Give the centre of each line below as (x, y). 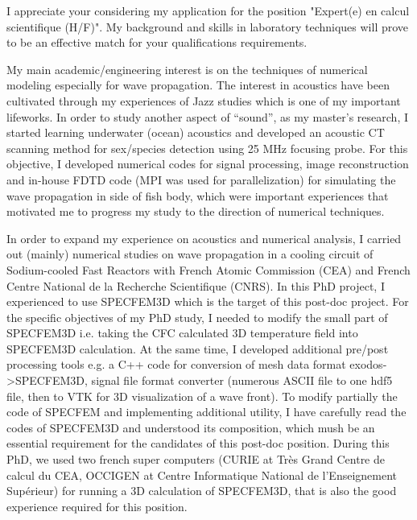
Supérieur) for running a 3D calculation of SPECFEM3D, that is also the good (202, 491)
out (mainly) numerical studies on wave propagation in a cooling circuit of (190, 254)
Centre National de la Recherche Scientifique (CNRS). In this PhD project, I (196, 285)
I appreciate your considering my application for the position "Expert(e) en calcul (208, 10)
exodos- (368, 364)
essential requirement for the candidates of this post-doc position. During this (198, 443)
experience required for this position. (97, 506)
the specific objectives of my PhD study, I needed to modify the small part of (197, 317)
